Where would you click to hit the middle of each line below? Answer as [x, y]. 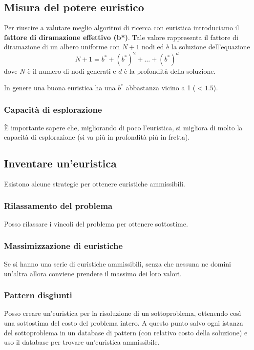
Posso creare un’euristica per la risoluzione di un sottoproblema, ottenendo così [123, 313]
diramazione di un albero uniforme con [62, 47]
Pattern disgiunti [38, 295]
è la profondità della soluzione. [170, 71]
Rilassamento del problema [58, 205]
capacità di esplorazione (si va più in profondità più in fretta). [97, 137]
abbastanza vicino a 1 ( [161, 88]
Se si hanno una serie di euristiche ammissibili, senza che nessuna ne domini [117, 263]
